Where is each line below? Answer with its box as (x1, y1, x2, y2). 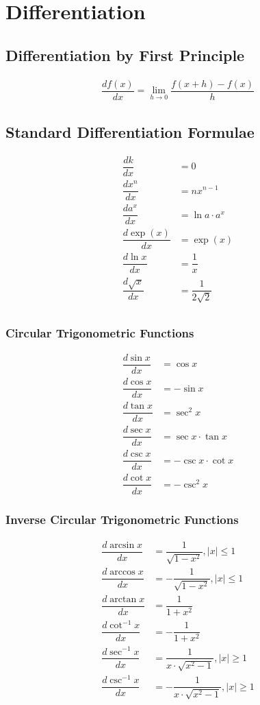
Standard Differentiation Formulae (5, 121, 255, 143)
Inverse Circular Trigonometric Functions (5, 511, 239, 528)
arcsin (109, 540, 135, 550)
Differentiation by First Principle (5, 44, 245, 65)
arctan (109, 594, 137, 604)
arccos (109, 567, 135, 577)
